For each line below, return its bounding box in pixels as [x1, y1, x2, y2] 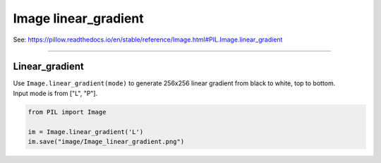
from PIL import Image [28, 108, 107, 116]
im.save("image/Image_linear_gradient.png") [28, 138, 185, 145]
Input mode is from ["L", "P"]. [13, 89, 98, 97]
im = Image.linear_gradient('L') [28, 128, 144, 135]
